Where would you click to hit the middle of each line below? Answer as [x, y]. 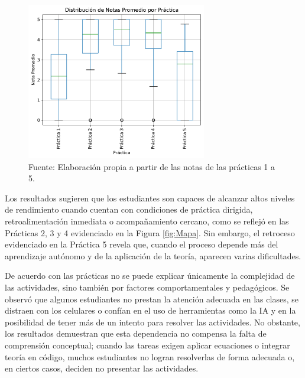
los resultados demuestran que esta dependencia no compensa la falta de [136, 333]
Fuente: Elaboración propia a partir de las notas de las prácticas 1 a [152, 166]
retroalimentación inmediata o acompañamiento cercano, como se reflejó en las [147, 221]
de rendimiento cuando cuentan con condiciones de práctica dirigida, [129, 209]
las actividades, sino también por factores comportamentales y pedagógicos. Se [147, 287]
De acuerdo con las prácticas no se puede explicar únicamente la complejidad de [150, 276]
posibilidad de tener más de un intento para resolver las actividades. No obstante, [152, 322]
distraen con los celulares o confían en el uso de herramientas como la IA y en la [150, 310]
